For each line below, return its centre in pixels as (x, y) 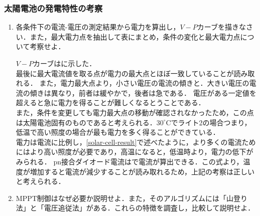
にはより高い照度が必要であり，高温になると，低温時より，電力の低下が (135, 152)
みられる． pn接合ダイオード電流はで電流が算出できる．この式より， (129, 161)
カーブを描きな (221, 27)
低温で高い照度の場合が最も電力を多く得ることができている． (118, 132)
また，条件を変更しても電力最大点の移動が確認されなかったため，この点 (135, 112)
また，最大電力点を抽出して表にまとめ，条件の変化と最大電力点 (135, 36)
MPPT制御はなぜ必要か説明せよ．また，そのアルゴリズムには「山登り (132, 198)
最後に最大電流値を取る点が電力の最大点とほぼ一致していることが (125, 73)
